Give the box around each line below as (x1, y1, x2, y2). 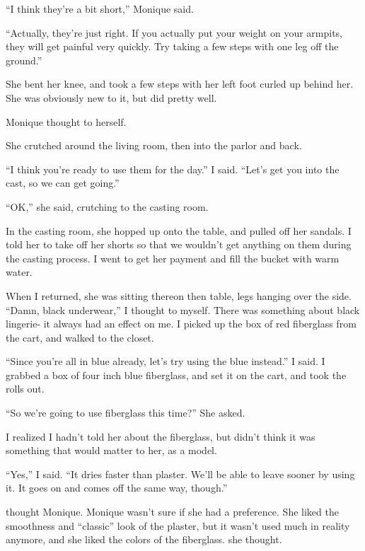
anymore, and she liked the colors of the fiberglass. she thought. (6, 532, 282, 547)
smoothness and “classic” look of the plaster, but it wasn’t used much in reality (6, 518, 350, 533)
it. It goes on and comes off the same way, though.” (6, 480, 228, 495)
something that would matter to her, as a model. (6, 443, 217, 458)
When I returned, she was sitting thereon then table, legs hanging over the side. (6, 288, 352, 303)
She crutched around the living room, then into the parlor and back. (6, 138, 302, 153)
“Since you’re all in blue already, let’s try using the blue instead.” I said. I (6, 354, 325, 369)
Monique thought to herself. (6, 114, 127, 129)
